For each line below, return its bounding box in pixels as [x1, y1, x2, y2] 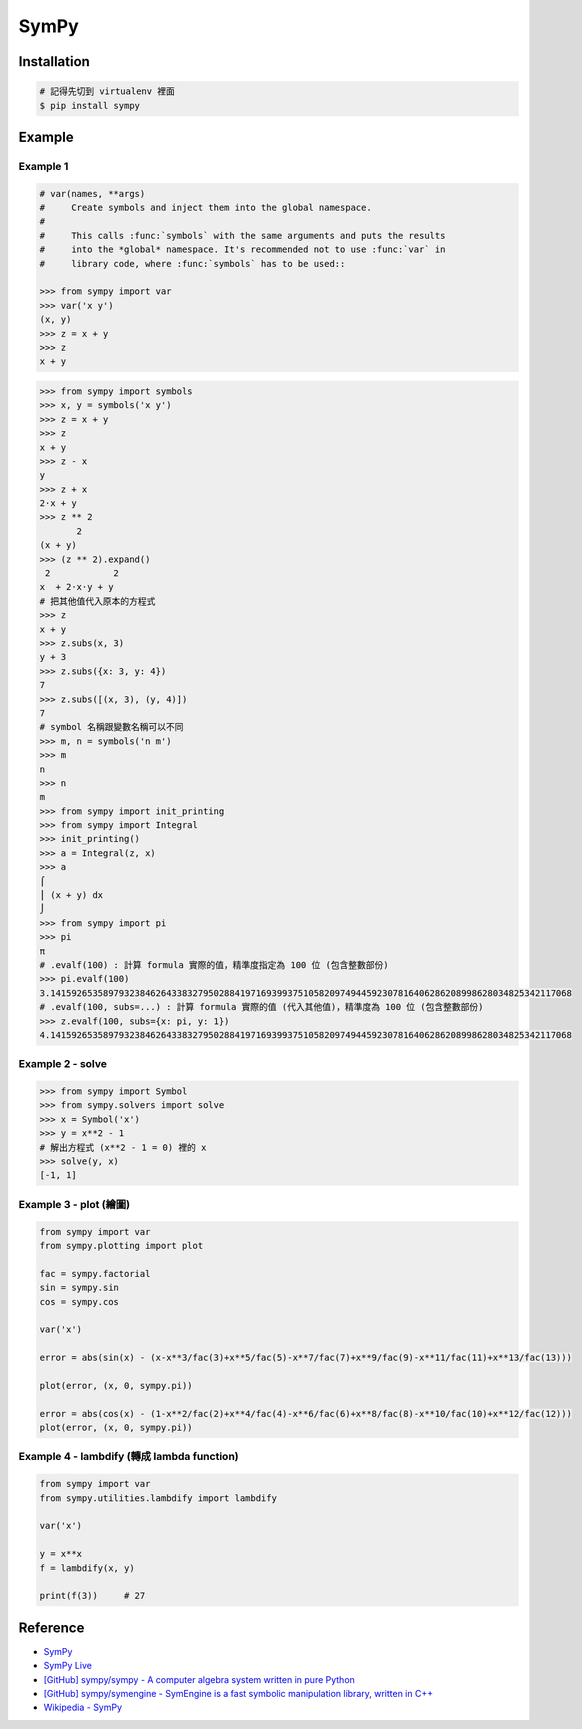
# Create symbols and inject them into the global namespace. [39, 202, 372, 214]
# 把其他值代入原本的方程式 [39, 595, 156, 607]
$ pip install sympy [39, 100, 140, 111]
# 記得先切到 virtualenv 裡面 [39, 86, 175, 97]
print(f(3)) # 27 [39, 1590, 146, 1602]
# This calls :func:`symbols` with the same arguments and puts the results [39, 230, 446, 241]
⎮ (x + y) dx [39, 890, 104, 901]
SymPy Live [43, 1660, 92, 1672]
